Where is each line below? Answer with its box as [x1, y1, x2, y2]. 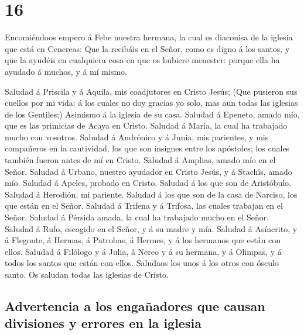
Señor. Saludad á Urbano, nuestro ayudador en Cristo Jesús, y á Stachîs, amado [5, 165, 292, 177]
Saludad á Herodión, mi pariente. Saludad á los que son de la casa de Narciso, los [5, 188, 298, 200]
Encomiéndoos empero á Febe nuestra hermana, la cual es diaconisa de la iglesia [5, 31, 293, 43]
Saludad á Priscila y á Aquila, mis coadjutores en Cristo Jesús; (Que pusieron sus [5, 85, 298, 97]
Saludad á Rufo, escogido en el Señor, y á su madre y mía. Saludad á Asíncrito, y [5, 222, 298, 234]
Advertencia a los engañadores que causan [5, 296, 265, 315]
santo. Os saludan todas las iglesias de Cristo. [5, 268, 169, 280]
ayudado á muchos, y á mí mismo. [5, 65, 127, 77]
